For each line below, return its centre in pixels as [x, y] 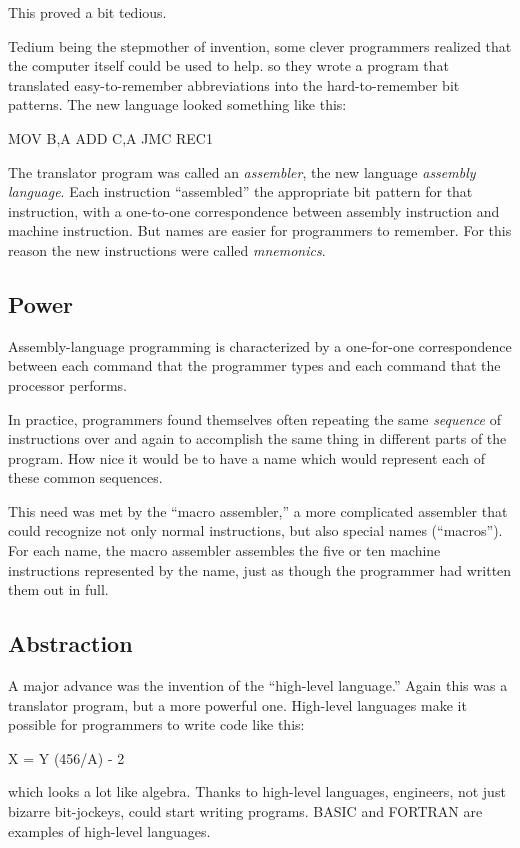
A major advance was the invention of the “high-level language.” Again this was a [258, 685]
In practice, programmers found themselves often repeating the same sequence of [254, 418]
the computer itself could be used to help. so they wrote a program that [228, 65]
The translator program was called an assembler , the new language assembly [242, 171]
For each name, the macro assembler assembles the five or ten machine [224, 550]
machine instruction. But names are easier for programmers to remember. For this [260, 230]
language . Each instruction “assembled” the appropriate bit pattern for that [240, 191]
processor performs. [67, 384]
